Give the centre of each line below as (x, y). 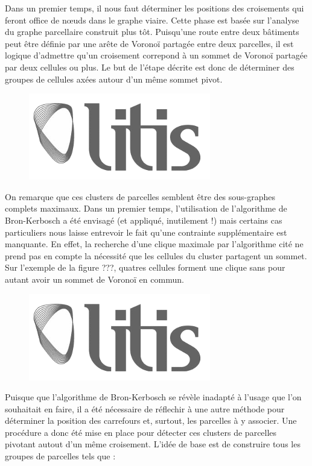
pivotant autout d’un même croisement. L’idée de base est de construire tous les (153, 444)
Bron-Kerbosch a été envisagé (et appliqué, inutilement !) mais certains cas (144, 220)
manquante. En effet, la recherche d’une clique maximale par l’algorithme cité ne (154, 244)
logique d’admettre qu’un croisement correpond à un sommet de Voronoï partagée (156, 55)
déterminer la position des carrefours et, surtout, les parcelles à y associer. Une (151, 420)
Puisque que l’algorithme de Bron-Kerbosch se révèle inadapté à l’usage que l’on (153, 397)
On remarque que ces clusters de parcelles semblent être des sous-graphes (140, 196)
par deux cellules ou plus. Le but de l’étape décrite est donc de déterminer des (150, 67)
